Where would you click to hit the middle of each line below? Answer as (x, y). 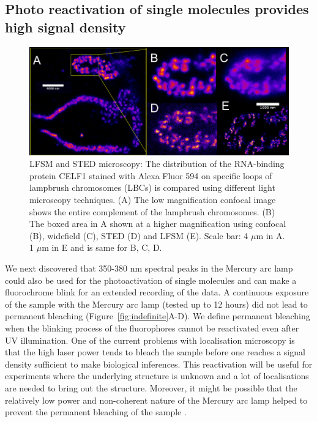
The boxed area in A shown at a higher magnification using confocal (158, 224)
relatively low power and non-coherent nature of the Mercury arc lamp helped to (156, 400)
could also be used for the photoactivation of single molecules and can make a (151, 280)
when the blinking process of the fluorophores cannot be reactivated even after (152, 328)
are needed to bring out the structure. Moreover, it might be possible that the (151, 387)
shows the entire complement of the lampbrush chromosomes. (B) (152, 211)
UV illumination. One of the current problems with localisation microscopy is (150, 340)
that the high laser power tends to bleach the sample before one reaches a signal (155, 352)
